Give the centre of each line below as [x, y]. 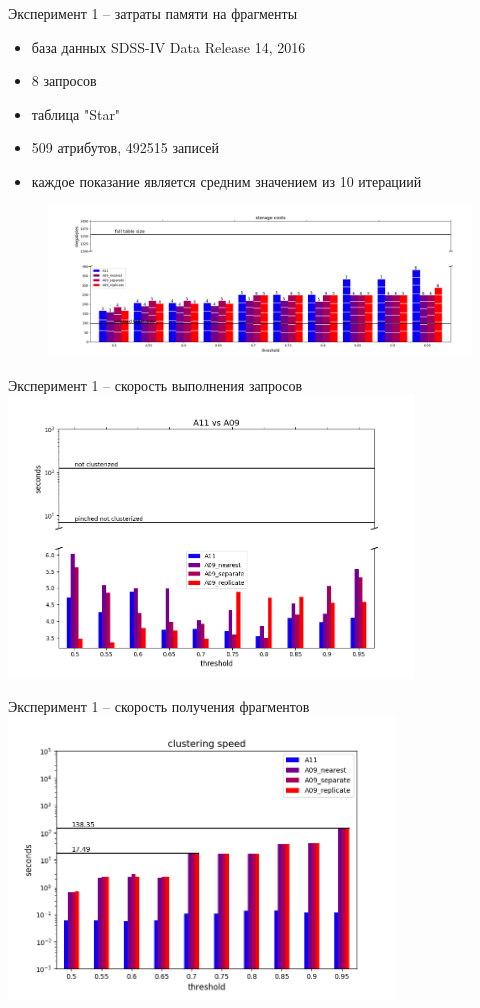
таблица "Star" [76, 113]
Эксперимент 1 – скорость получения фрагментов [159, 706]
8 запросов [64, 80]
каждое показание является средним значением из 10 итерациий [226, 180]
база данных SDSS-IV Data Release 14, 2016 [168, 46]
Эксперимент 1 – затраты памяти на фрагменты [153, 13]
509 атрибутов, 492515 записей [125, 147]
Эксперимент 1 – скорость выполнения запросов [155, 384]
